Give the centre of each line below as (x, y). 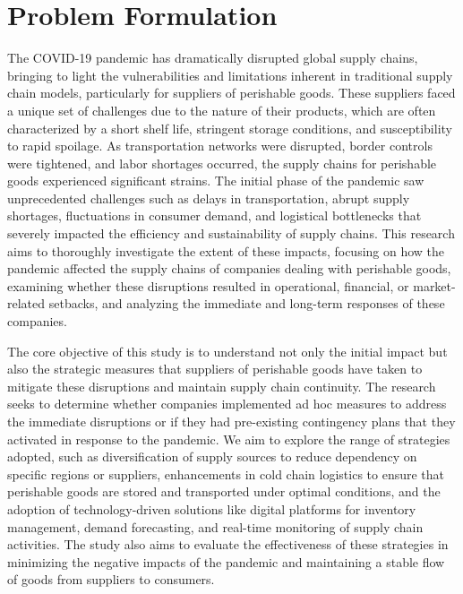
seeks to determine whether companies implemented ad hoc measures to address (227, 404)
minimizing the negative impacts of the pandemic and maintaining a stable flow (226, 561)
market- (434, 285)
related (26, 303)
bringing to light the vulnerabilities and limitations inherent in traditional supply (230, 75)
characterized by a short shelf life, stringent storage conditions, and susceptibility (230, 128)
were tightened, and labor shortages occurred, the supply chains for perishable (222, 163)
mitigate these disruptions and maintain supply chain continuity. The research (222, 386)
